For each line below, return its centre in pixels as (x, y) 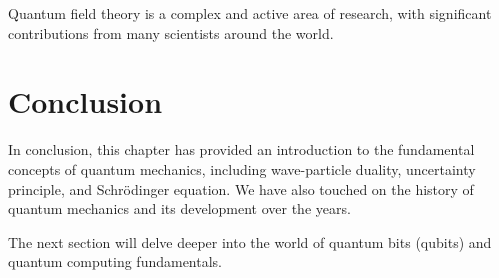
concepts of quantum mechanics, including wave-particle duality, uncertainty (242, 168)
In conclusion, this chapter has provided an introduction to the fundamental (241, 149)
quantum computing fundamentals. (115, 261)
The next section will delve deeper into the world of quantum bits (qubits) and (250, 241)
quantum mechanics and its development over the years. (179, 208)
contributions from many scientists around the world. (171, 32)
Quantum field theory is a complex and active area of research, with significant (250, 13)
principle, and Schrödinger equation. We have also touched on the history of (241, 188)
